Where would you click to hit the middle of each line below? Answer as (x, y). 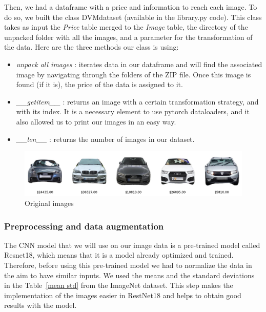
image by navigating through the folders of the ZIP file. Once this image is (134, 74)
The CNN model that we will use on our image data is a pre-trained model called (132, 245)
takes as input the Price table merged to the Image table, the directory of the (126, 27)
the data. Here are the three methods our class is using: (91, 47)
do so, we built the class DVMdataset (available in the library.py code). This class (133, 17)
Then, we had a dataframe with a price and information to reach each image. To (131, 7)
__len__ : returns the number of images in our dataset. (105, 139)
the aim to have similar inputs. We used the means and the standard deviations (129, 275)
